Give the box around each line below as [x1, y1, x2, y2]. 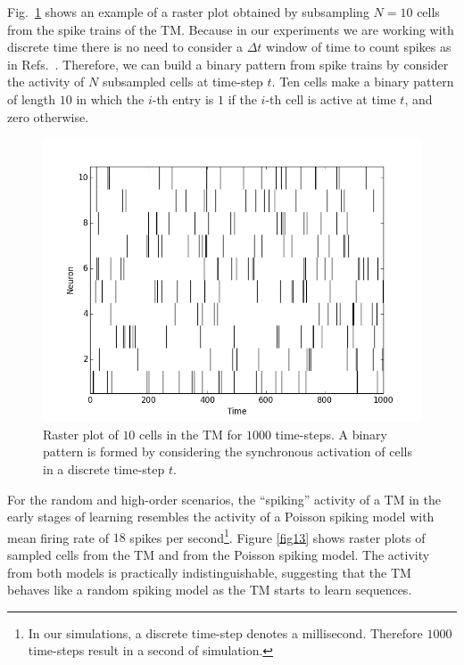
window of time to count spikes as [266, 37, 452, 56]
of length [7, 89, 56, 108]
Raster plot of [43, 424, 119, 443]
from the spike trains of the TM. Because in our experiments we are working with [7, 20, 454, 38]
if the [228, 89, 257, 108]
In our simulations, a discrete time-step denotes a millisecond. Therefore [28, 623, 423, 642]
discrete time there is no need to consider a [7, 37, 243, 56]
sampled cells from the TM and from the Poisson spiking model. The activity [7, 545, 430, 563]
